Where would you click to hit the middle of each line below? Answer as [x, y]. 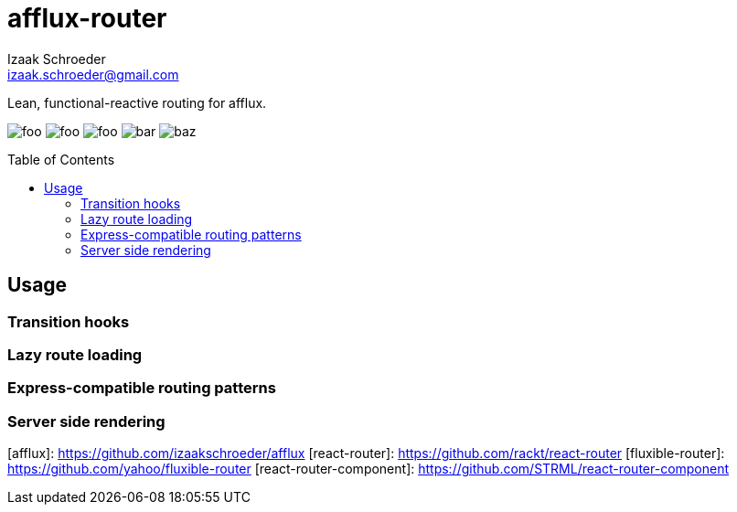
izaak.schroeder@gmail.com [93, 74]
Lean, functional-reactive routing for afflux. [137, 102]
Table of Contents [61, 159]
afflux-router [87, 18]
